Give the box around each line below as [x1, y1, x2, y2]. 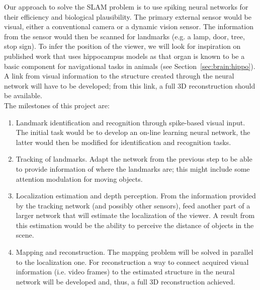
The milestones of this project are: [4, 100, 110, 110]
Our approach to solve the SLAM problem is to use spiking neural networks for [4, 2, 248, 12]
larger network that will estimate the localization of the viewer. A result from [16, 210, 255, 221]
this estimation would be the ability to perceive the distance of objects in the [16, 220, 254, 230]
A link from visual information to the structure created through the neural [4, 70, 234, 81]
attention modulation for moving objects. [16, 173, 143, 184]
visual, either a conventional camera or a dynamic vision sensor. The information [4, 21, 253, 32]
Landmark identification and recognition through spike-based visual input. [16, 117, 245, 127]
